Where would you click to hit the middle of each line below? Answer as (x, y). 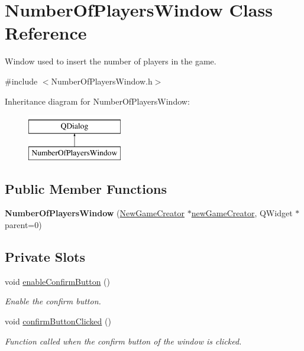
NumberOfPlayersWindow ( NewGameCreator (95, 213)
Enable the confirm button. (53, 301)
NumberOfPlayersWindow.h (102, 81)
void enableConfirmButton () (57, 281)
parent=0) (23, 225)
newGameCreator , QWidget (242, 213)
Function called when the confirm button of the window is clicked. (123, 341)
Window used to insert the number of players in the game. (111, 61)
